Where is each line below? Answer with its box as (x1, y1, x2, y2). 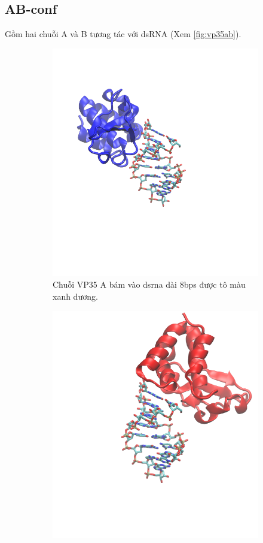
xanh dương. (53, 289, 98, 302)
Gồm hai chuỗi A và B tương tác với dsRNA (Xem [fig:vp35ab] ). (5, 28, 241, 40)
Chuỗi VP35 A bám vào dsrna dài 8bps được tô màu (53, 278, 246, 291)
